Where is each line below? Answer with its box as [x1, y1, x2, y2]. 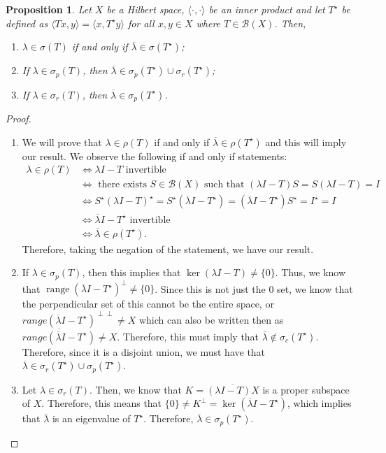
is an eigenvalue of [52, 411, 131, 426]
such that [203, 180, 245, 190]
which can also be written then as [138, 312, 284, 326]
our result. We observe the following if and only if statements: [22, 148, 287, 163]
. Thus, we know [275, 265, 346, 280]
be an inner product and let [208, 2, 325, 16]
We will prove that [22, 134, 102, 149]
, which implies [287, 396, 352, 410]
